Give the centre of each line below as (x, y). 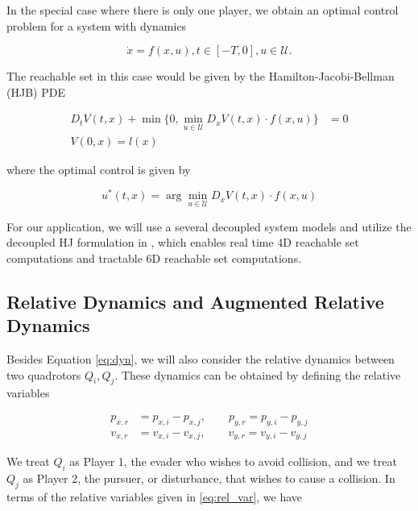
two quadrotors (44, 374)
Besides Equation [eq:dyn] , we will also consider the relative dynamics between (201, 358)
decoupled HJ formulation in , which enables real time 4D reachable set (183, 242)
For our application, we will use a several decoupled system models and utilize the (209, 226)
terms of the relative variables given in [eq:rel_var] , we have (155, 496)
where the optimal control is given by (99, 169)
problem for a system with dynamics (97, 25)
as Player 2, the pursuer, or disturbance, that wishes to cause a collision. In (209, 478)
